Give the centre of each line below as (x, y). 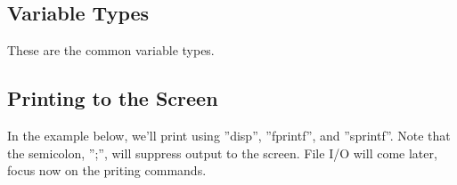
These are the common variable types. (111, 50)
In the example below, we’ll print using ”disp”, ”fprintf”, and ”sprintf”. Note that (229, 135)
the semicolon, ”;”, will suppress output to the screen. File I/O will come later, (222, 153)
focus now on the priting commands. (107, 170)
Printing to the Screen (113, 98)
